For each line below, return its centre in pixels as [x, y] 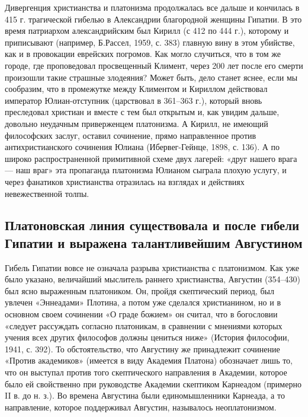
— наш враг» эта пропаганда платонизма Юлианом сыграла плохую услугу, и [146, 170]
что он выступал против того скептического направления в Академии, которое [146, 372]
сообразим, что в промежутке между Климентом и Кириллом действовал [136, 89]
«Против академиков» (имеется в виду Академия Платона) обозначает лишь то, [149, 360]
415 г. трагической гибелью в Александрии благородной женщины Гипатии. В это [153, 19]
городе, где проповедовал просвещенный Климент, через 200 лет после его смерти [154, 65]
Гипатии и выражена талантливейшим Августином [154, 242]
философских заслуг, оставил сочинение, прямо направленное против [131, 135]
